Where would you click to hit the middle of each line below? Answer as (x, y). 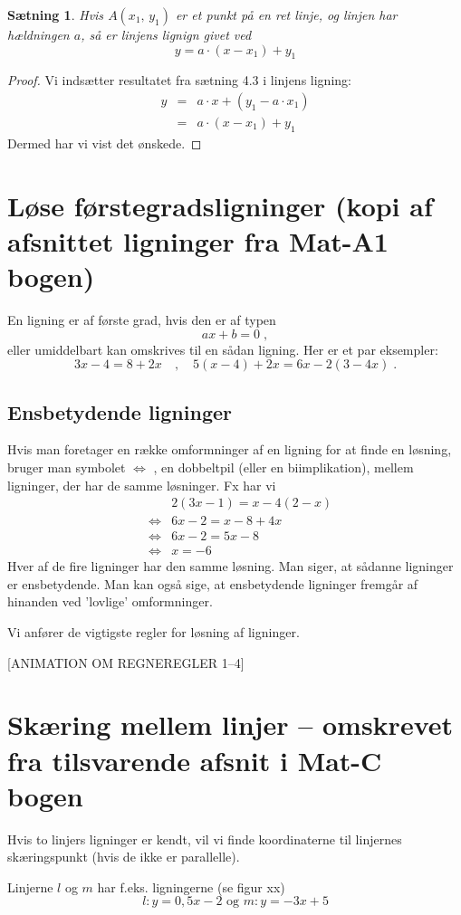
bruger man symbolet (67, 467)
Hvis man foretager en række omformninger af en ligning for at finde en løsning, (230, 449)
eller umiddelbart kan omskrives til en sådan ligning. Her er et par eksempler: (223, 349)
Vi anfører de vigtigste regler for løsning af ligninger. (154, 632)
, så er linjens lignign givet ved (166, 34)
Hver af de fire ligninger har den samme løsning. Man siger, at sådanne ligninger (230, 566)
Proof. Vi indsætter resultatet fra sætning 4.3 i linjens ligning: (179, 80)
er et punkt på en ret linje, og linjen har (286, 14)
